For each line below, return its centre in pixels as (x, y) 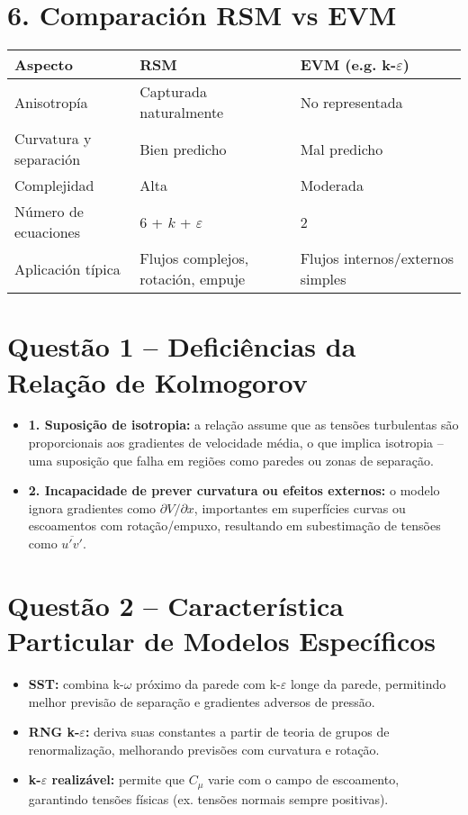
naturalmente (182, 113)
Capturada (174, 92)
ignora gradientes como (92, 507)
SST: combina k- (76, 683)
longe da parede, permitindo (368, 683)
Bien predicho (183, 149)
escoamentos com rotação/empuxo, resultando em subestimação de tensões (234, 525)
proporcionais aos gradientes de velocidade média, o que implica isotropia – (236, 443)
